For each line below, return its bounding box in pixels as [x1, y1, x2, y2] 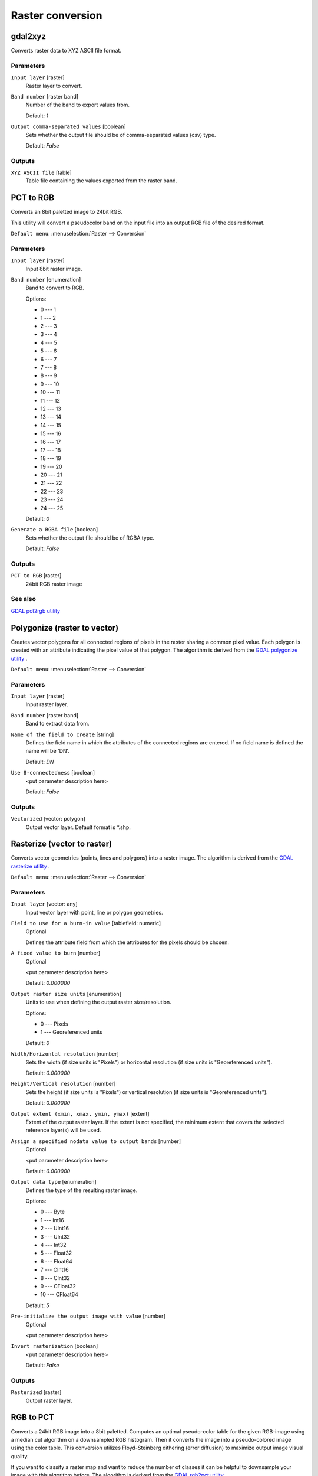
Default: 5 [25, 1302, 49, 1309]
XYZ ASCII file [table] [11, 169, 72, 177]
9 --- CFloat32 [40, 1282, 76, 1289]
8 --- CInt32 [40, 1274, 70, 1281]
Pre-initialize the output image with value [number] [11, 1312, 165, 1320]
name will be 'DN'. [25, 747, 70, 755]
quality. [11, 1452, 29, 1459]
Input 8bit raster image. [25, 265, 82, 272]
